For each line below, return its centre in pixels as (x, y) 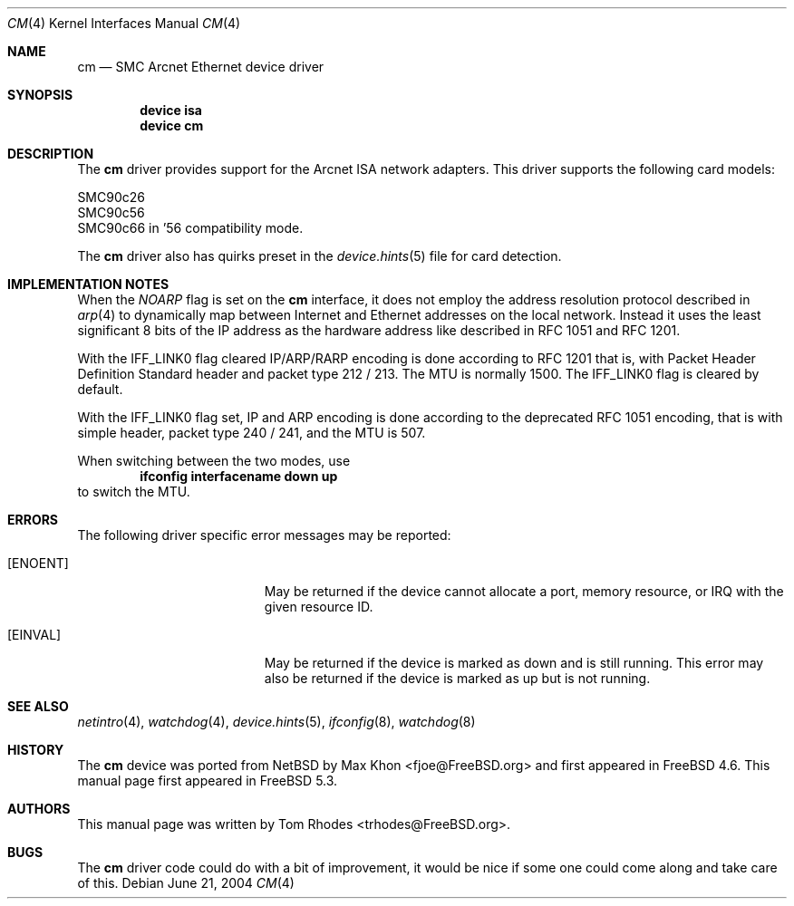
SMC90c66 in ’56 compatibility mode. (190, 228)
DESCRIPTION (51, 154)
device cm (172, 125)
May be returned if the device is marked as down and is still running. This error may (514, 663)
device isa (171, 110)
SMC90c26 (111, 197)
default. (100, 389)
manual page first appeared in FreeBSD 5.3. (208, 781)
